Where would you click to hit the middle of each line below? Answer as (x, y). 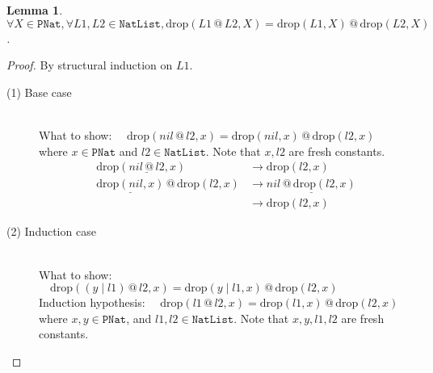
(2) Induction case (51, 231)
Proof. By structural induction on (90, 65)
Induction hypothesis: (92, 302)
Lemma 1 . (35, 10)
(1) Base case (39, 92)
